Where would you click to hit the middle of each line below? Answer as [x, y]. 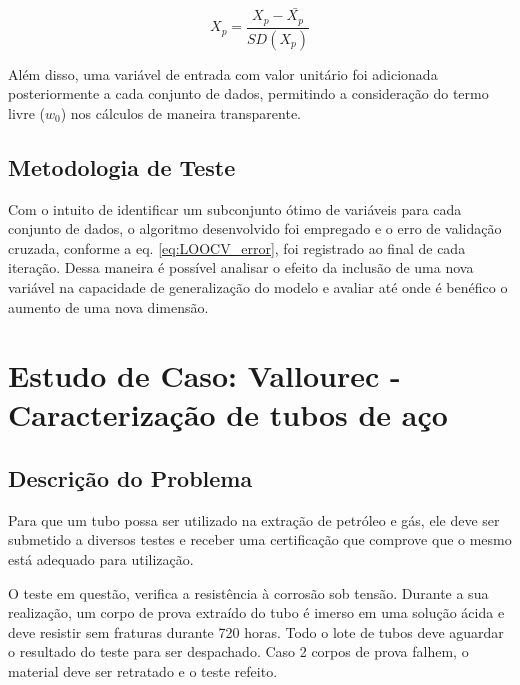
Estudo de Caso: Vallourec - [204, 375]
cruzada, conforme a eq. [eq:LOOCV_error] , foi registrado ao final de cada [237, 247]
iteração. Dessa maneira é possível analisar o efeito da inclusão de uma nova [241, 267]
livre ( [26, 112]
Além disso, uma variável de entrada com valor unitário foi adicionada [223, 73]
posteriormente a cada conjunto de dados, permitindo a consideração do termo [248, 93]
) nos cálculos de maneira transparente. [180, 112]
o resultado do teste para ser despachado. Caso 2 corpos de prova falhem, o [238, 651]
